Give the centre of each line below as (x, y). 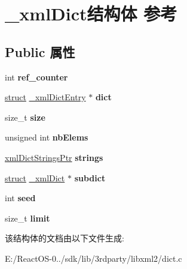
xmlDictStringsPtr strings (54, 157)
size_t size (25, 117)
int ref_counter (36, 77)
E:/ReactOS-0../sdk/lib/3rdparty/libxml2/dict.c (93, 258)
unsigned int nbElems (47, 137)
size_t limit (27, 218)
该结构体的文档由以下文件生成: (65, 238)
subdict (90, 177)
